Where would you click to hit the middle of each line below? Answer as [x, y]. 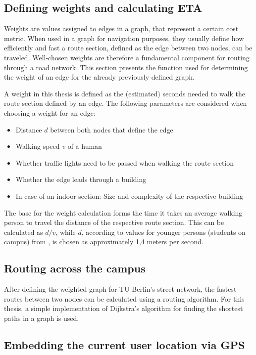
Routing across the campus [75, 268]
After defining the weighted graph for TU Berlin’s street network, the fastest [120, 289]
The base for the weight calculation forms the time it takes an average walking [123, 212]
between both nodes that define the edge [112, 129]
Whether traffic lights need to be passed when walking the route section [125, 162]
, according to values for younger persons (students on [163, 232]
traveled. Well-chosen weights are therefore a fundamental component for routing [127, 57]
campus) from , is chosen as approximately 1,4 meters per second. [104, 242]
